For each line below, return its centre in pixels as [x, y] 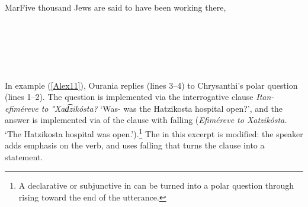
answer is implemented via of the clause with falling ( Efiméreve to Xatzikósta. [146, 120]
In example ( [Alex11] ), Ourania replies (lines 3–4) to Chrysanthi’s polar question [151, 85]
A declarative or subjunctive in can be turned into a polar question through [156, 185]
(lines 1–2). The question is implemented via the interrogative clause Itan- [139, 97]
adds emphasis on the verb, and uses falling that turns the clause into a [135, 145]
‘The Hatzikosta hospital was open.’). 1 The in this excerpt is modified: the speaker [154, 132]
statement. [24, 156]
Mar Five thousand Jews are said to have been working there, [115, 7]
